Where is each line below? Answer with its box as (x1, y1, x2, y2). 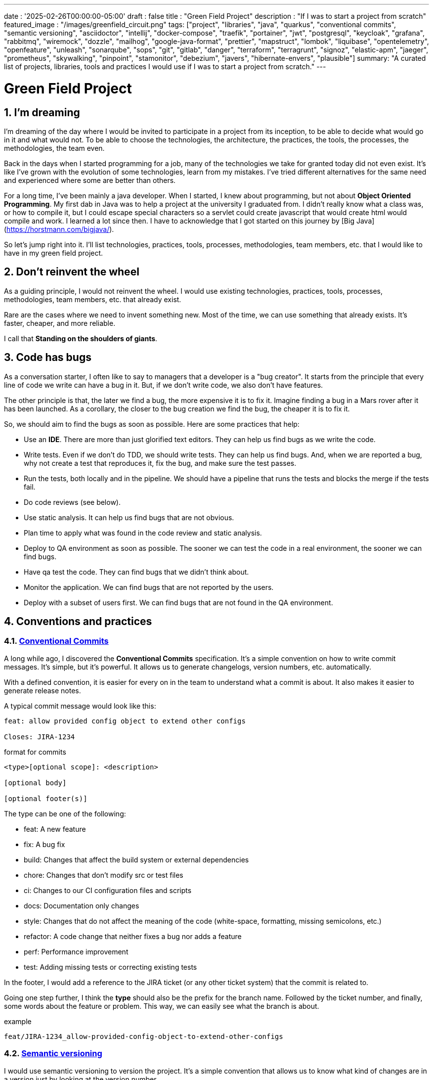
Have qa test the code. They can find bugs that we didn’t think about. (24, 567, 249, 576)
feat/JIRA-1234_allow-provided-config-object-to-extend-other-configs (4, 1032, 283, 1040)
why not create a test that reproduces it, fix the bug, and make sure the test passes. (24, 458, 297, 467)
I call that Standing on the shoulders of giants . (4, 334, 158, 343)
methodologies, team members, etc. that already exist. (4, 295, 181, 304)
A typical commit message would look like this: (4, 701, 156, 710)
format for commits (4, 747, 66, 756)
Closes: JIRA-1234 (4, 732, 75, 741)
